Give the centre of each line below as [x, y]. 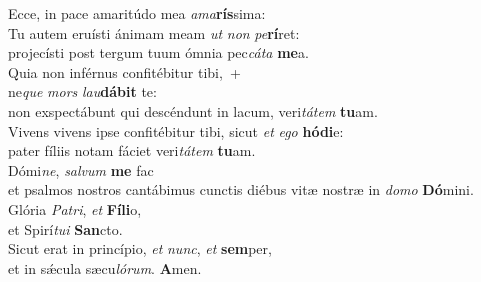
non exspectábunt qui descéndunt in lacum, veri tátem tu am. [193, 110]
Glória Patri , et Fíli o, [75, 208]
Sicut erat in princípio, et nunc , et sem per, [140, 248]
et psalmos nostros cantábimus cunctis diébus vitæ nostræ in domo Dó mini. [241, 189]
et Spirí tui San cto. [65, 228]
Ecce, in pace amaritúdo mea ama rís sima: [137, 13]
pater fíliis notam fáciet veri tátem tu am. [132, 150]
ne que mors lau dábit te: [82, 91]
